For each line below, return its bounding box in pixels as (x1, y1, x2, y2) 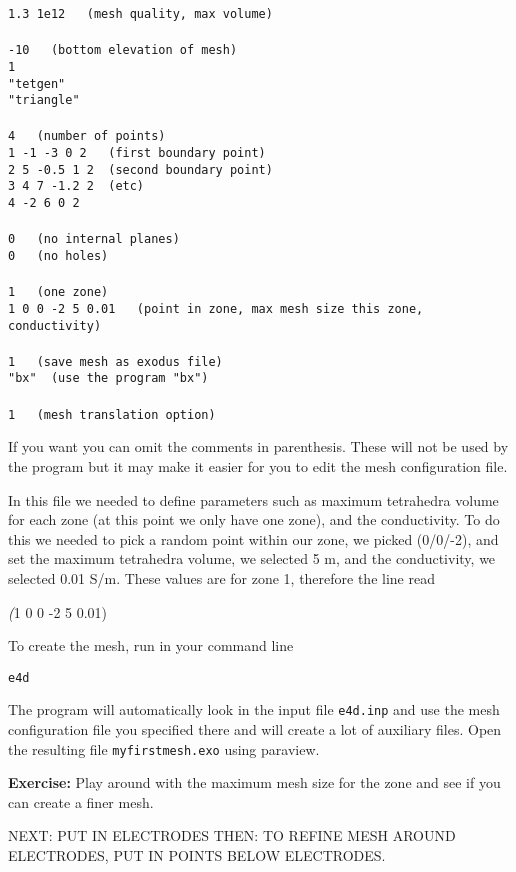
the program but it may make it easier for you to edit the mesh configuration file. (8, 455, 508, 476)
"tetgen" (8, 76, 66, 91)
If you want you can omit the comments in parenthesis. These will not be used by (8, 436, 509, 457)
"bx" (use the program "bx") (8, 371, 209, 386)
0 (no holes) (8, 249, 109, 263)
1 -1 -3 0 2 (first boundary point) (8, 146, 266, 161)
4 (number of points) (8, 129, 166, 144)
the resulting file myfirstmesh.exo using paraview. (8, 738, 320, 759)
